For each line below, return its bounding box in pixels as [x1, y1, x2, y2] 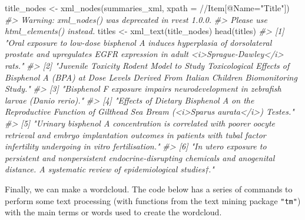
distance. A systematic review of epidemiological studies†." [5, 163, 214, 175]
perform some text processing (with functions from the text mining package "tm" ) [5, 194, 301, 206]
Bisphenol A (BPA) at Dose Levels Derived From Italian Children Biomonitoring [5, 71, 297, 83]
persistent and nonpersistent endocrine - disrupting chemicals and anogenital [5, 151, 275, 164]
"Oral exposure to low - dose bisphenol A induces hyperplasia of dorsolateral [5, 36, 272, 48]
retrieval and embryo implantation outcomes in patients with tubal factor [5, 128, 266, 141]
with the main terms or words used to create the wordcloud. [5, 206, 222, 218]
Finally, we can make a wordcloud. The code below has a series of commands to [5, 182, 293, 195]
